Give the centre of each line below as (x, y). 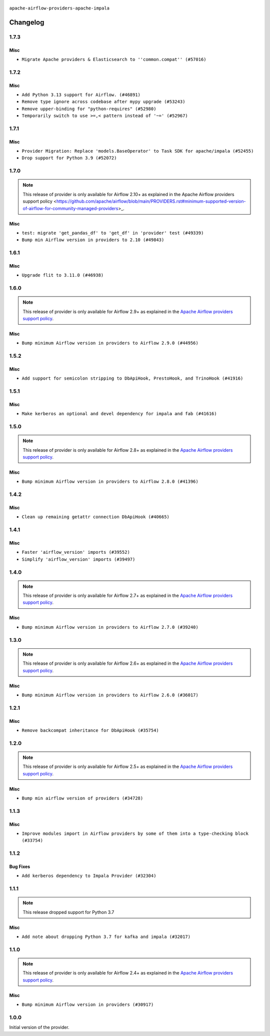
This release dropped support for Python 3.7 (68, 912)
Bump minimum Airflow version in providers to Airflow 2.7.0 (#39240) (110, 627)
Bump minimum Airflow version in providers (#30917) (88, 1005)
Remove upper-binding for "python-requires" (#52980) (89, 109)
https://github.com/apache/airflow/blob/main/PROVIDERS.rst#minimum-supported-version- (151, 201)
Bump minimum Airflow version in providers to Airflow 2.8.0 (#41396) (110, 482)
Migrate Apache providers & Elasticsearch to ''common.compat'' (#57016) (114, 59)
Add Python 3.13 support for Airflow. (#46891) (81, 95)
